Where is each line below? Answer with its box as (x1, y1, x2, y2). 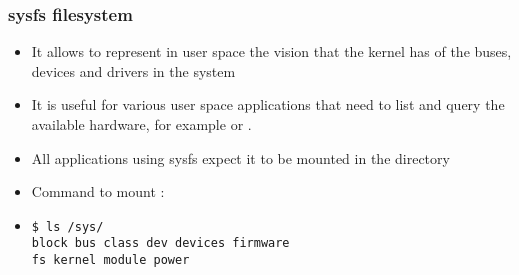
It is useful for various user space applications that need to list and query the (31, 94, 505, 115)
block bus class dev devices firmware (31, 236, 290, 251)
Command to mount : (31, 181, 165, 202)
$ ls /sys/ (31, 219, 104, 234)
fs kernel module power (31, 253, 190, 268)
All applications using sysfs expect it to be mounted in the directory (31, 147, 450, 168)
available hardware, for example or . (31, 114, 252, 134)
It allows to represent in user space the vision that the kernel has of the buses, (31, 41, 512, 62)
